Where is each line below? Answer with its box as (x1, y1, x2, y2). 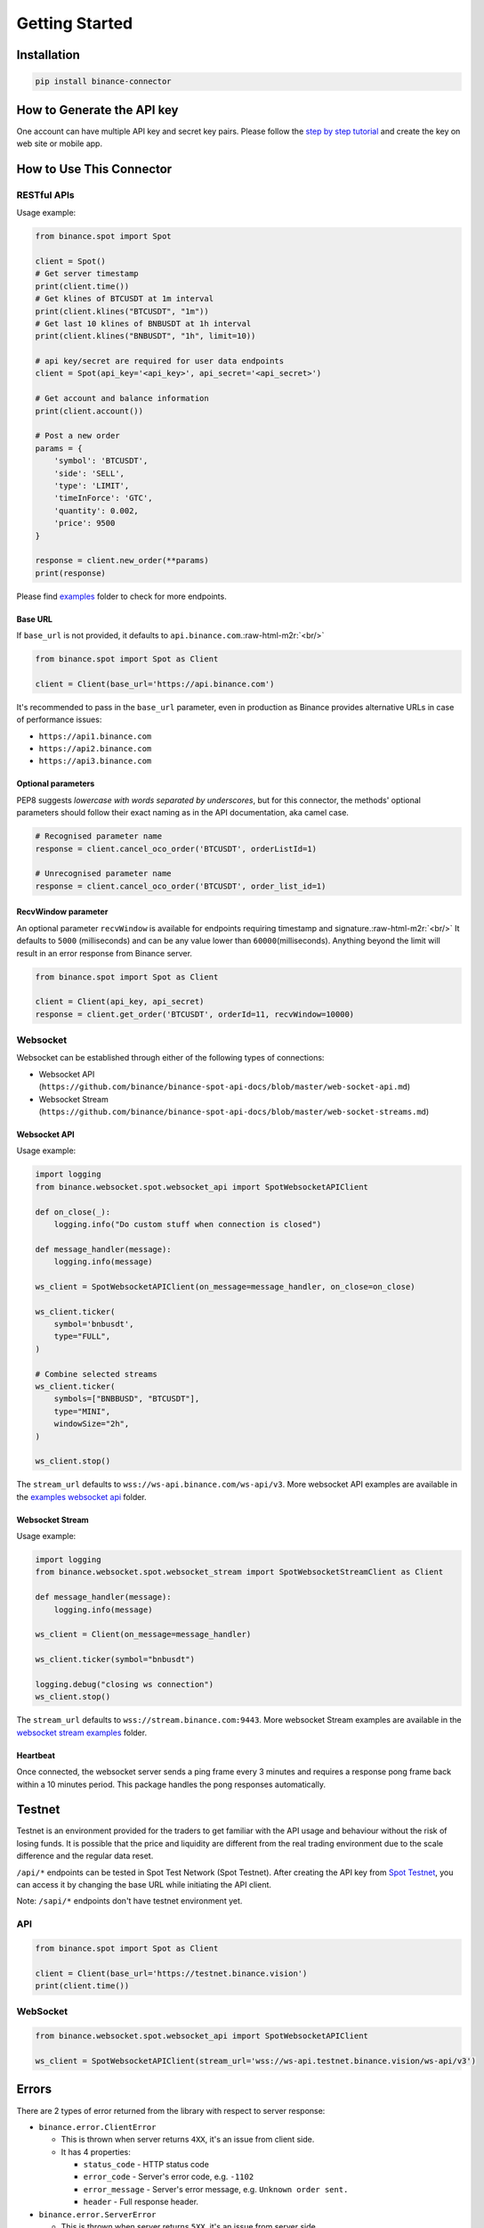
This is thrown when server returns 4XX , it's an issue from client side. (60, 2134, 315, 2145)
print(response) (35, 568, 107, 578)
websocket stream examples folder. (16, 1727, 147, 1738)
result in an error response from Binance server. (16, 947, 193, 958)
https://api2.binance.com (38, 744, 152, 754)
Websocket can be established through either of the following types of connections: (16, 1053, 325, 1063)
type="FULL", (53, 1331, 111, 1341)
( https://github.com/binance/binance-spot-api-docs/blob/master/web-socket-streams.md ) (38, 1106, 430, 1117)
